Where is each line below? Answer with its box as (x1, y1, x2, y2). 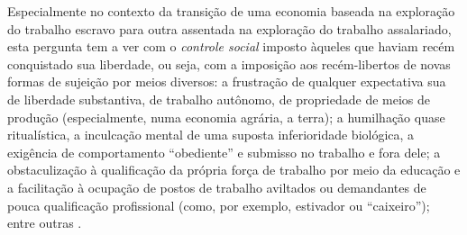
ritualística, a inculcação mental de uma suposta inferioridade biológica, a (7, 125, 415, 144)
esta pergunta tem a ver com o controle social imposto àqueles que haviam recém (7, 37, 455, 56)
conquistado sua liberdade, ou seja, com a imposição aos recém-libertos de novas (7, 54, 451, 73)
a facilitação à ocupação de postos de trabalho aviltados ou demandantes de (7, 177, 426, 196)
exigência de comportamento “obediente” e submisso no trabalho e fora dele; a (7, 142, 441, 161)
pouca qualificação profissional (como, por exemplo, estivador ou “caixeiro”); (7, 195, 430, 214)
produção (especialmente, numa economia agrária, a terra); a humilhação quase (7, 107, 445, 126)
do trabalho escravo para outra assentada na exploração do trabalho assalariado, (7, 19, 452, 38)
